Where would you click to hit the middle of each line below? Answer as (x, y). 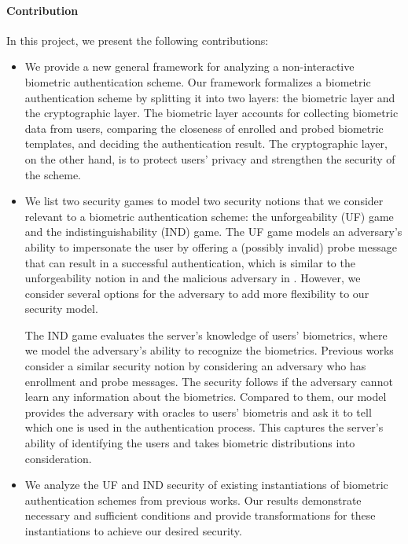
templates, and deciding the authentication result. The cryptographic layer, (206, 143)
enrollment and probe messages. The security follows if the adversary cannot (209, 381)
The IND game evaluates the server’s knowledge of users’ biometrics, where (206, 334)
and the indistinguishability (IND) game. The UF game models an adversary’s (213, 232)
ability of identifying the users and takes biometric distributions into (190, 443)
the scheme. (53, 174)
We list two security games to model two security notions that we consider (204, 201)
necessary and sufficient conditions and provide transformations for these (200, 515)
